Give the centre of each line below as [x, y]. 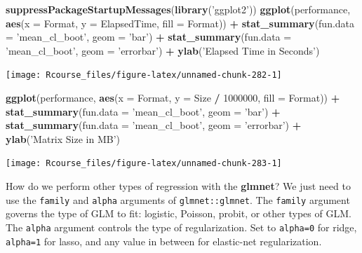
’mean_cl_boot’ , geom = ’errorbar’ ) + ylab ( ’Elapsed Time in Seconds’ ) [163, 50]
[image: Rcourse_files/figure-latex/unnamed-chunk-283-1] [144, 164]
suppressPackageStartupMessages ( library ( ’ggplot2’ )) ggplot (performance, [178, 9]
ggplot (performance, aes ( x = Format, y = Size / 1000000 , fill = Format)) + [173, 98]
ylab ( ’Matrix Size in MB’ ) [63, 138]
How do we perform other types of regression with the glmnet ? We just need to [178, 186]
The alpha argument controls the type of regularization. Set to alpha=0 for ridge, [181, 227]
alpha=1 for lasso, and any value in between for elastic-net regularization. [164, 241]
